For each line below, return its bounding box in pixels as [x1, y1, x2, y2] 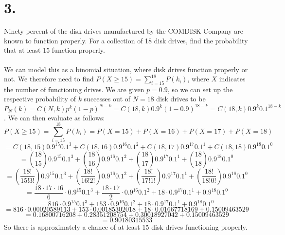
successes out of [84, 94, 131, 104]
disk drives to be [156, 94, 206, 104]
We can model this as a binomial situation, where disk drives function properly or [4, 64, 248, 74]
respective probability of [4, 94, 76, 104]
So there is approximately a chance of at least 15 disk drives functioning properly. [4, 222, 248, 232]
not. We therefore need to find [4, 74, 94, 84]
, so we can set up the [167, 84, 233, 94]
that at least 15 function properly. [4, 45, 105, 55]
